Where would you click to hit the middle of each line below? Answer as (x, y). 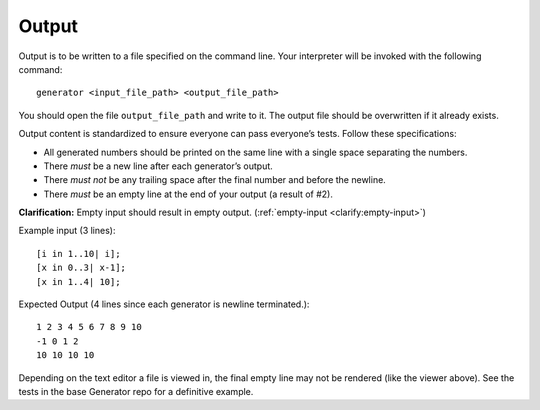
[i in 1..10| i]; (78, 253)
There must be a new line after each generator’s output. (158, 166)
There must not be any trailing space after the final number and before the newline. (215, 180)
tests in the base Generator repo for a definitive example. (136, 391)
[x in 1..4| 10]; (78, 281)
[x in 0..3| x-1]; (81, 268)
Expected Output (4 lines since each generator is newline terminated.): (164, 304)
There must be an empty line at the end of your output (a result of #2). (188, 194)
